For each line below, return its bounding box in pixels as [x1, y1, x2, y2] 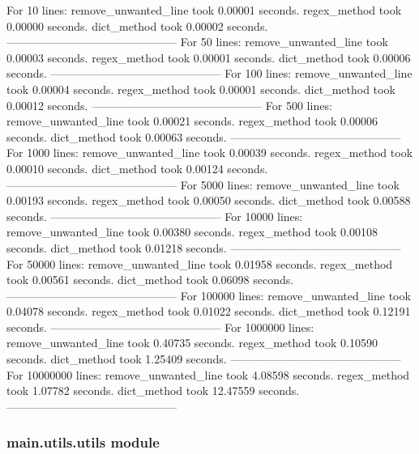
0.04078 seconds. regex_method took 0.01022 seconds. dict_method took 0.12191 [6, 303, 411, 320]
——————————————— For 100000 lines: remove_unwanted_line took [6, 286, 411, 303]
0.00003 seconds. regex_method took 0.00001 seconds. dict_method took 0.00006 [6, 49, 411, 66]
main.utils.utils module [6, 432, 160, 452]
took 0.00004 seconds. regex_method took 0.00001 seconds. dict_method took [6, 80, 395, 97]
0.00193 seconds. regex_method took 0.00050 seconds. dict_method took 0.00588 [6, 192, 411, 209]
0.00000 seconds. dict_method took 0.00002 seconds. [6, 17, 268, 34]
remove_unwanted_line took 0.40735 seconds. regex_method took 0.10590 [6, 334, 378, 351]
